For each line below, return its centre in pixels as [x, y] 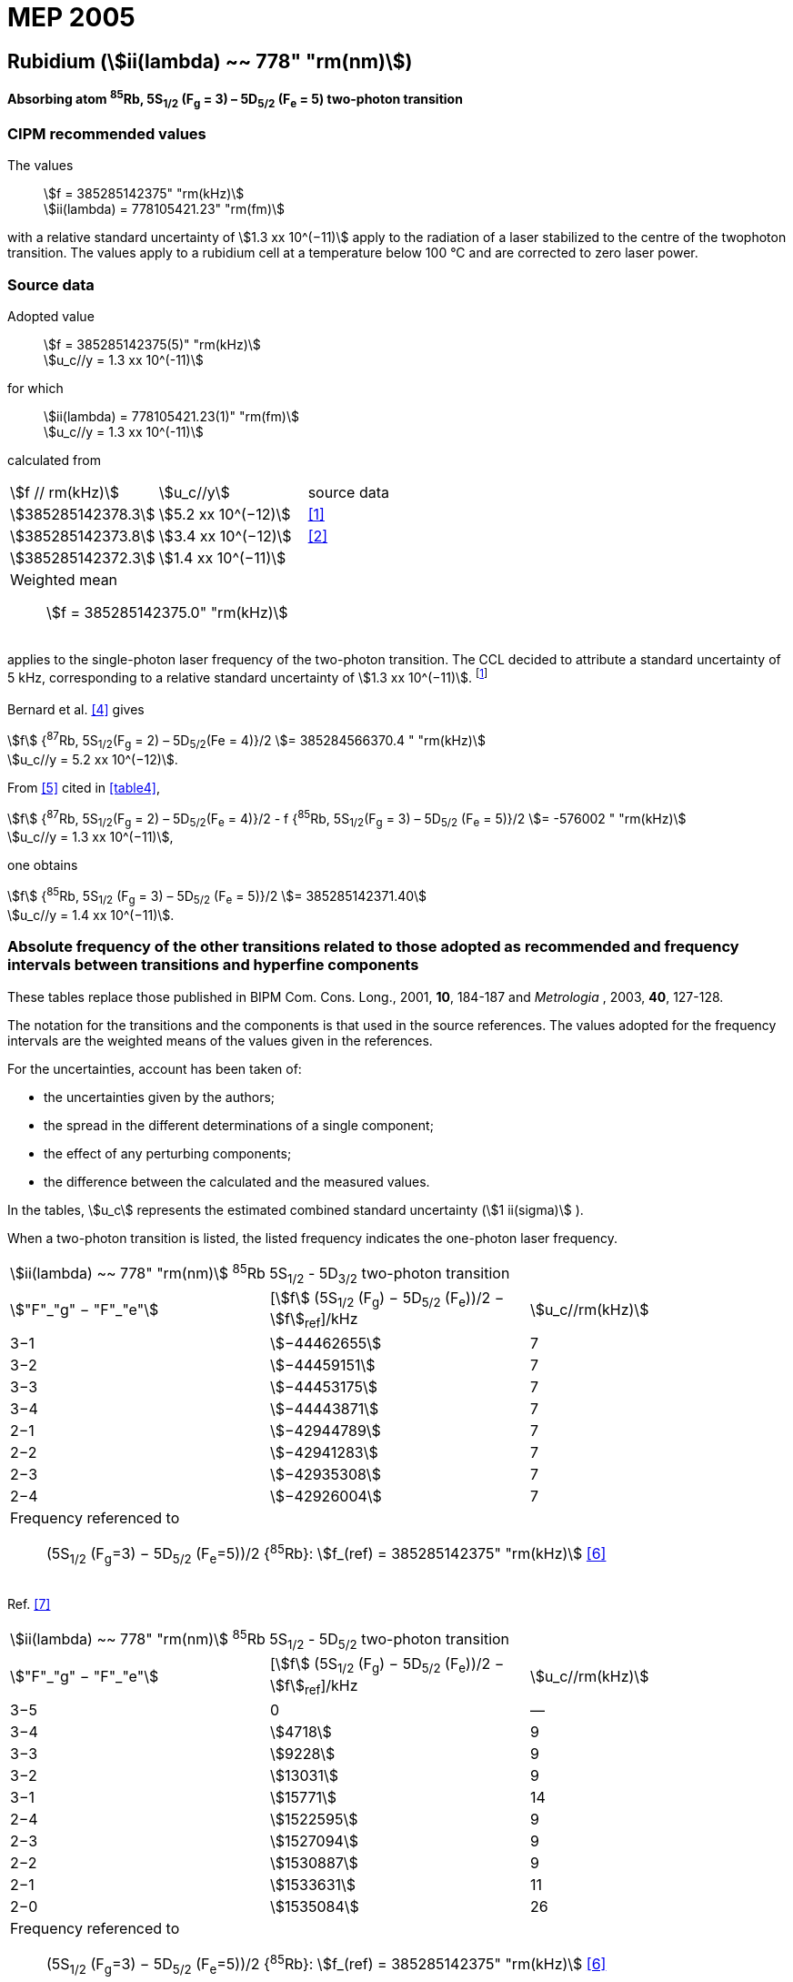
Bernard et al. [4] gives [76, 710]
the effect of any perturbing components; [168, 1153]
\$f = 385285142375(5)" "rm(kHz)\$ [152, 345]
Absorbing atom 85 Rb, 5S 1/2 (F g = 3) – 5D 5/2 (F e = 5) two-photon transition [235, 99]
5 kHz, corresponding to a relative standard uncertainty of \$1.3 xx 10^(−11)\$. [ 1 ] [248, 676]
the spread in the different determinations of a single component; [239, 1125]
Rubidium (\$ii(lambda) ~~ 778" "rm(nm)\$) [210, 61]
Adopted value [51, 317]
